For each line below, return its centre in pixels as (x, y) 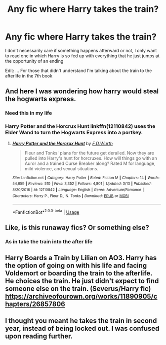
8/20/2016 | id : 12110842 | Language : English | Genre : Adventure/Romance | (78, 190)
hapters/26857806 (35, 304)
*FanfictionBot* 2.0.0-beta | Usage (46, 212)
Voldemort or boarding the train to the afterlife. (79, 273)
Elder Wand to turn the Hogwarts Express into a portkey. (74, 133)
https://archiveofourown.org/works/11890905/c (81, 296)
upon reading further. (39, 336)
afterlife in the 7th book (29, 76)
